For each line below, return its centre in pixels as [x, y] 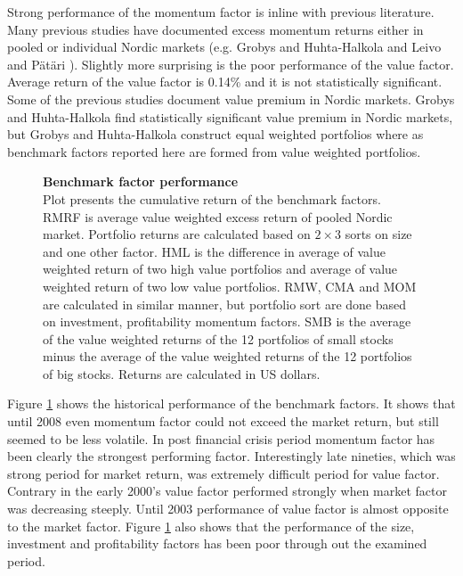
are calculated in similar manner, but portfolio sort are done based [225, 304]
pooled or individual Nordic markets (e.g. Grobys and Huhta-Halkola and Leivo [224, 47]
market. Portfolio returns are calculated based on [177, 234]
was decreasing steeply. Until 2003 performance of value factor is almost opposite [228, 509]
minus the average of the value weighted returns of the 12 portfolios [227, 356]
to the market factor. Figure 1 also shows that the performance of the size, [211, 526]
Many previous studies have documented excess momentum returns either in [215, 29]
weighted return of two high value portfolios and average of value [220, 269]
